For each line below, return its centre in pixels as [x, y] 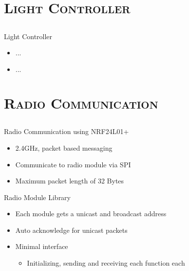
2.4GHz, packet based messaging [64, 147]
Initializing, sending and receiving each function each [106, 263]
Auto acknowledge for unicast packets [71, 230]
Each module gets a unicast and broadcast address [91, 214]
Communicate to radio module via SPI [73, 164]
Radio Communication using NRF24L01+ [66, 131]
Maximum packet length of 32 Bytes [70, 181]
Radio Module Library [38, 197]
